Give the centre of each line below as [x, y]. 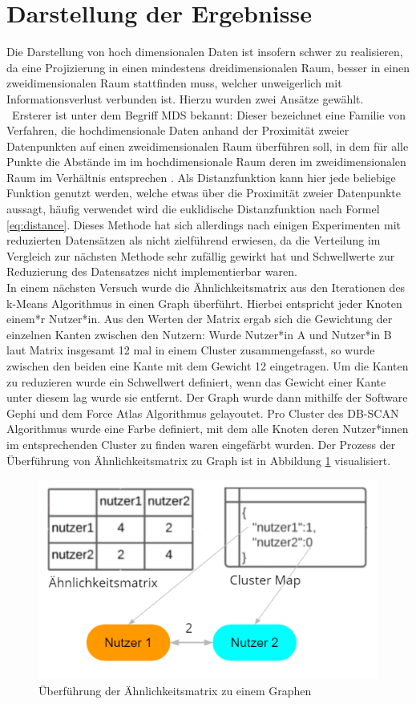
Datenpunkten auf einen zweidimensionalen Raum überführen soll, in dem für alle [208, 146]
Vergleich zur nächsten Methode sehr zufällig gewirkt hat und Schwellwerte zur [201, 255]
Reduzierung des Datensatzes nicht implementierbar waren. [152, 271]
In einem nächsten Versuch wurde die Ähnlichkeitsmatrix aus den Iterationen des [206, 287]
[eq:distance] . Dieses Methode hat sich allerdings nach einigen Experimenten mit [204, 224]
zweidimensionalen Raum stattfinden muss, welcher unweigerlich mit [174, 83]
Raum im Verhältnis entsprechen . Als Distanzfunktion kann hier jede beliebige [201, 177]
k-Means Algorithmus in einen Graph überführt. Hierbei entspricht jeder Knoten [204, 303]
